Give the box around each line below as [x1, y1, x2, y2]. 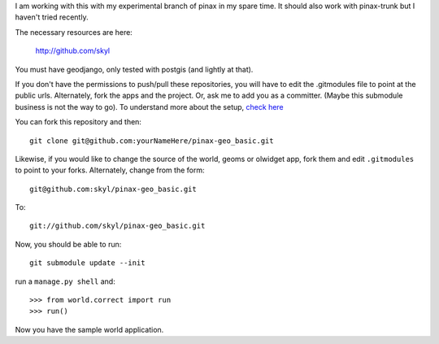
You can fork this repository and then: [15, 117, 142, 127]
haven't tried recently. [15, 12, 89, 22]
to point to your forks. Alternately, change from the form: [15, 165, 205, 175]
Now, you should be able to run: [15, 239, 122, 249]
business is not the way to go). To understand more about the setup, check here [15, 102, 284, 111]
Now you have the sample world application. [15, 324, 164, 334]
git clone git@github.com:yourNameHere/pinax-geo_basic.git [29, 136, 274, 146]
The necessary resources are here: [15, 27, 133, 37]
